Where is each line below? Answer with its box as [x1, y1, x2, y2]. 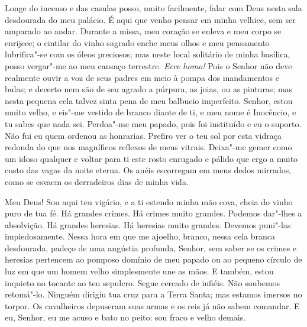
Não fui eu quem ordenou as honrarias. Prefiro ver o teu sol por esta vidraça [5, 129, 282, 141]
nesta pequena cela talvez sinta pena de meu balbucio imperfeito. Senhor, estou [5, 94, 293, 106]
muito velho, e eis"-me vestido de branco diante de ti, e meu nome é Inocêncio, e [5, 106, 296, 118]
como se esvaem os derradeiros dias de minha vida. [5, 175, 189, 187]
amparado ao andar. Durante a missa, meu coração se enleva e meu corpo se [5, 25, 282, 37]
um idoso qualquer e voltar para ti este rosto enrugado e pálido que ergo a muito [5, 152, 298, 164]
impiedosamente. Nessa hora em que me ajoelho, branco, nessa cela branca [5, 230, 276, 242]
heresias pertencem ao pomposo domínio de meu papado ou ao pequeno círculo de [5, 253, 302, 266]
